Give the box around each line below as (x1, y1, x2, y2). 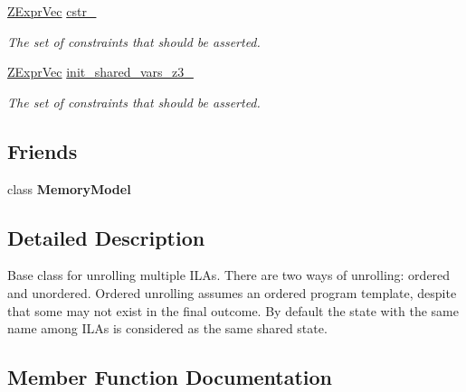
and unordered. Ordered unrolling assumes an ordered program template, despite (7, 283, 457, 302)
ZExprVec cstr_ (7, 2, 97, 20)
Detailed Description (7, 223, 205, 251)
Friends (7, 136, 78, 164)
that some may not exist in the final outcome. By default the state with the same (7, 301, 460, 320)
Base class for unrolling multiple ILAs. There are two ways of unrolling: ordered (7, 266, 451, 285)
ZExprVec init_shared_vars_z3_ (7, 62, 194, 81)
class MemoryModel (7, 179, 131, 198)
